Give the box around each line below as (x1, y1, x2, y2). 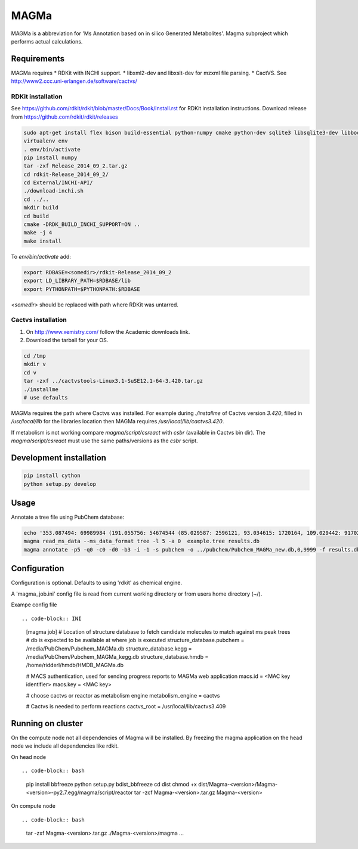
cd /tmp (23, 352, 46, 360)
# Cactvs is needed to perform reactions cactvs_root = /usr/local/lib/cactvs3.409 (26, 703, 226, 710)
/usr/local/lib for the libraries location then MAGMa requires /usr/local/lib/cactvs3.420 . (11, 418, 224, 425)
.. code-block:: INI (21, 615, 82, 622)
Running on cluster (11, 718, 84, 729)
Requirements (11, 54, 65, 64)
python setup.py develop (23, 481, 97, 487)
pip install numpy (23, 154, 78, 161)
